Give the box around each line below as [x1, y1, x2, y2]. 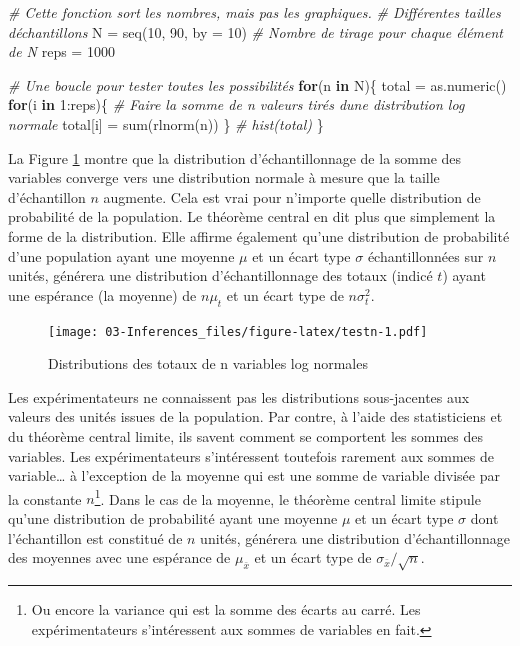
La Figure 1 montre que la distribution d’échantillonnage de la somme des [8, 147, 462, 168]
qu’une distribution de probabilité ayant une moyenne [8, 507, 338, 528]
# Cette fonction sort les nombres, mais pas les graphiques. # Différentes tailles [8, 2, 501, 22]
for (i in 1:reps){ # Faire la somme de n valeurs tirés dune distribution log [8, 94, 465, 115]
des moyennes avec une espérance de [8, 547, 231, 568]
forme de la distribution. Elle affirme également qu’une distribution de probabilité [8, 225, 510, 246]
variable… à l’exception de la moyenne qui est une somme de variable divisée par [8, 465, 500, 486]
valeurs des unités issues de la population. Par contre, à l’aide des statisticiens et [8, 406, 503, 427]
